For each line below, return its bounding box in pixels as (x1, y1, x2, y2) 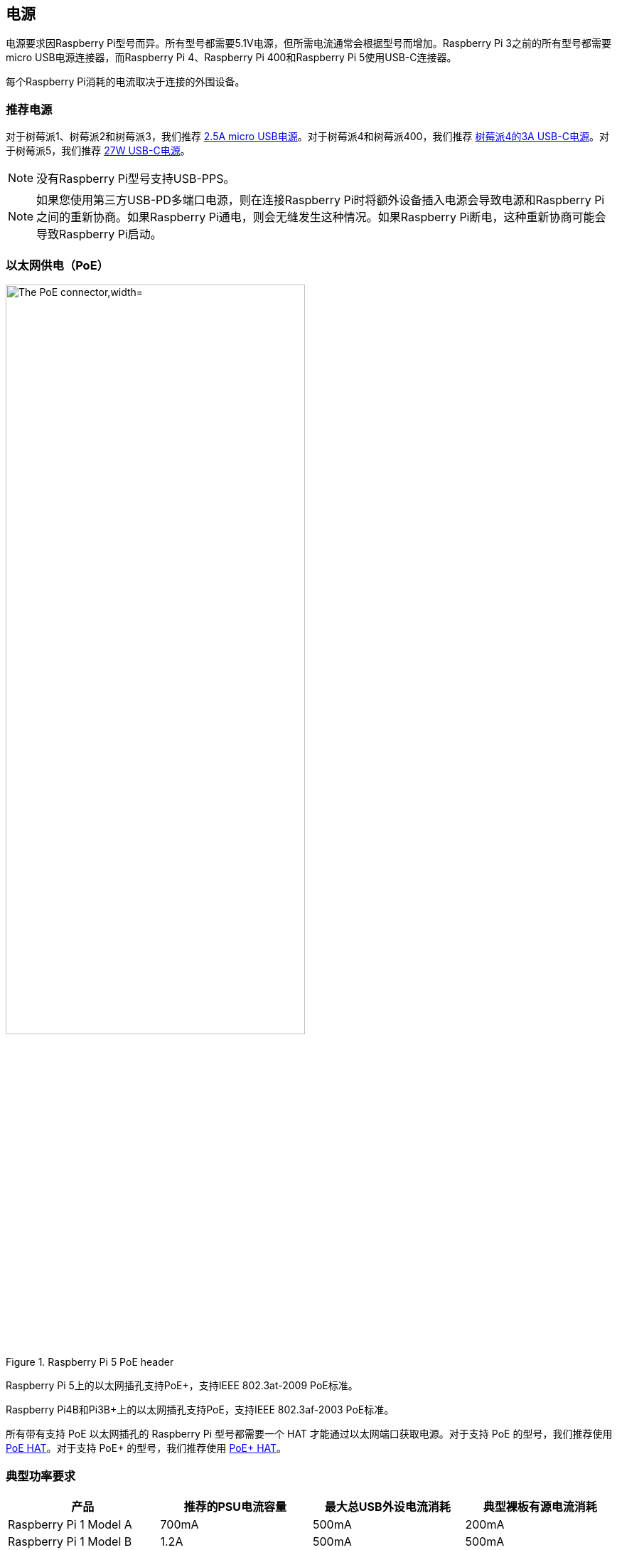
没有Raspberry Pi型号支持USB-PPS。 (36, 171, 235, 186)
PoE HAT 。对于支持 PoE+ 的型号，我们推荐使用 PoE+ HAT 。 (6, 1442, 287, 1455)
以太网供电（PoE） (6, 258, 109, 272)
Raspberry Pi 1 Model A (8, 1517, 132, 1532)
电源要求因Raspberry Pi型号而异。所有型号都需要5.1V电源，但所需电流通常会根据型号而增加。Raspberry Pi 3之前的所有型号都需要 (6, 37, 611, 50)
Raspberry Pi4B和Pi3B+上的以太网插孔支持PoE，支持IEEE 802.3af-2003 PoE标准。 (6, 1403, 395, 1416)
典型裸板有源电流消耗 (483, 1499, 597, 1514)
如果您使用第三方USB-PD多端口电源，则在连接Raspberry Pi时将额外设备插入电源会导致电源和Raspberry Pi (36, 193, 605, 208)
